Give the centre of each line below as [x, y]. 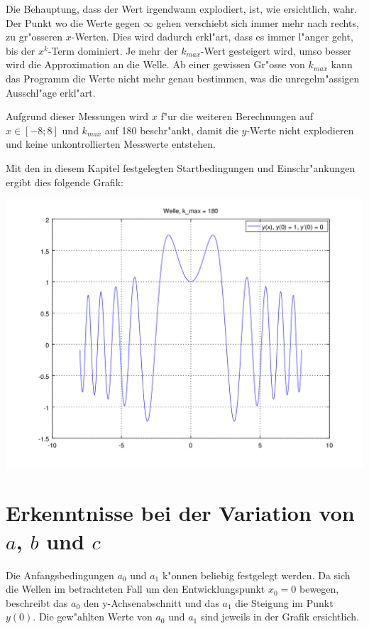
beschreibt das [37, 602]
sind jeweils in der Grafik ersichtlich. [280, 617]
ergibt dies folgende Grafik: [65, 182]
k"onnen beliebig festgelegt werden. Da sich [256, 575]
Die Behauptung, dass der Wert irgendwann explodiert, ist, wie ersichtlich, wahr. [182, 9]
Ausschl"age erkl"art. [51, 92]
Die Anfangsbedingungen [60, 575]
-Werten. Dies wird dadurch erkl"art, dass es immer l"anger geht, [212, 37]
